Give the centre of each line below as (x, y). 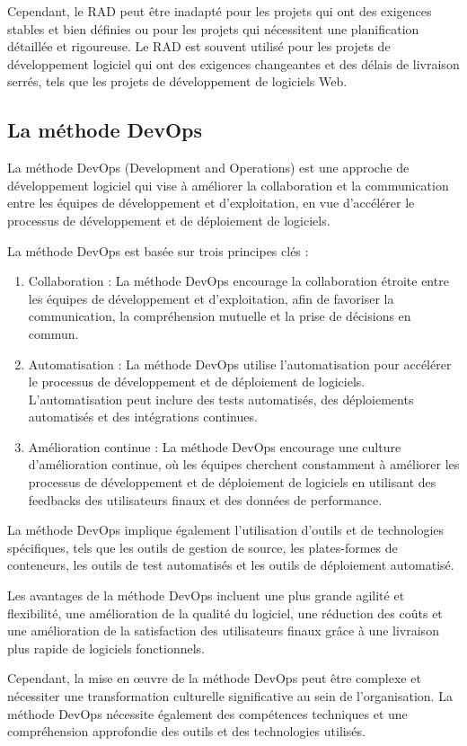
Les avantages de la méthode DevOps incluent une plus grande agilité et (206, 595)
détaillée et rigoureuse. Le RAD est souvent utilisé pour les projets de (199, 46)
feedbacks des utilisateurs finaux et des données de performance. (205, 499)
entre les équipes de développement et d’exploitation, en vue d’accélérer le (211, 203)
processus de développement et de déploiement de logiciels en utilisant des (232, 482)
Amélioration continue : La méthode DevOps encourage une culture (215, 446)
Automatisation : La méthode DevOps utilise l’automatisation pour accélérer (240, 364)
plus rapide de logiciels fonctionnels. (106, 648)
